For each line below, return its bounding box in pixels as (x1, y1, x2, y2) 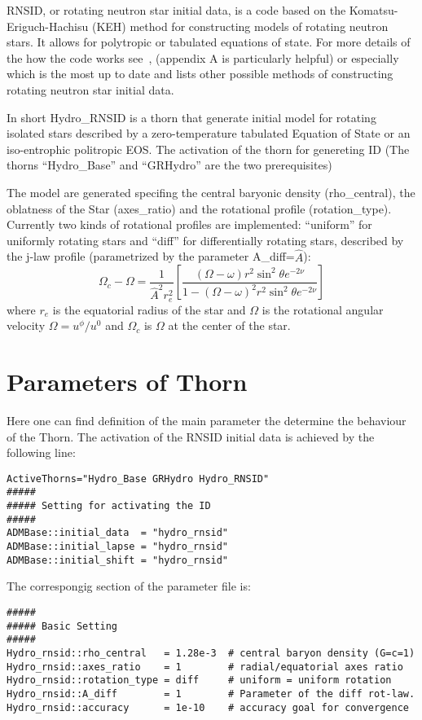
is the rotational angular (262, 301, 384, 318)
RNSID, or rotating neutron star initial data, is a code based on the (7, 2, 346, 18)
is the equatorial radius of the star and (52, 301, 246, 318)
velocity (7, 317, 46, 334)
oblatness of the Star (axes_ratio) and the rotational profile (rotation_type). (7, 200, 392, 217)
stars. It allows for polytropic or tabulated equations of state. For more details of (7, 33, 411, 50)
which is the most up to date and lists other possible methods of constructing (7, 65, 393, 82)
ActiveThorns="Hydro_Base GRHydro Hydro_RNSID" (7, 472, 270, 485)
